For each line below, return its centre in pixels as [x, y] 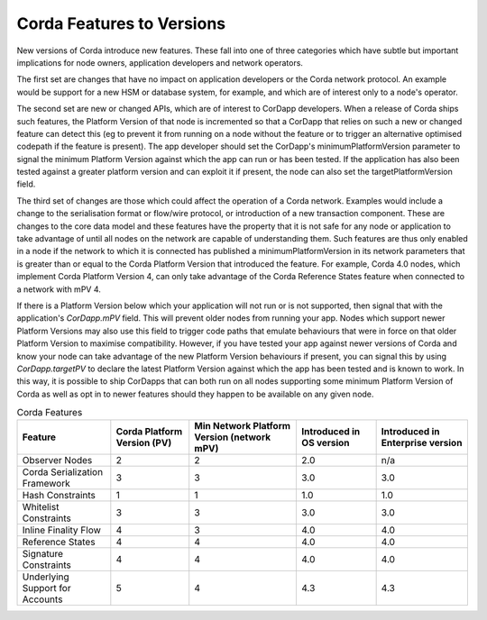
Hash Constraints [59, 496]
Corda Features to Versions [121, 23]
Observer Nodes [57, 460]
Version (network [232, 437]
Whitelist [41, 507]
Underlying [46, 577]
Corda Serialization [63, 472]
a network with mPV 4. [59, 289]
